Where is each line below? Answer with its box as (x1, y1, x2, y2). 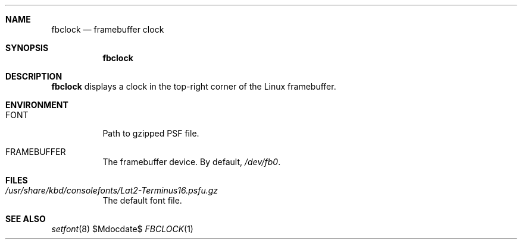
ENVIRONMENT (5, 100, 68, 110)
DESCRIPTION (5, 71, 62, 81)
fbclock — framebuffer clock (51, 24, 164, 34)
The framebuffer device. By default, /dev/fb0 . (102, 157, 281, 167)
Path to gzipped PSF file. (102, 128, 199, 138)
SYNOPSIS (5, 43, 49, 53)
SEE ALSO (5, 214, 46, 224)
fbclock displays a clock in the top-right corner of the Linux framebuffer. (51, 81, 336, 91)
